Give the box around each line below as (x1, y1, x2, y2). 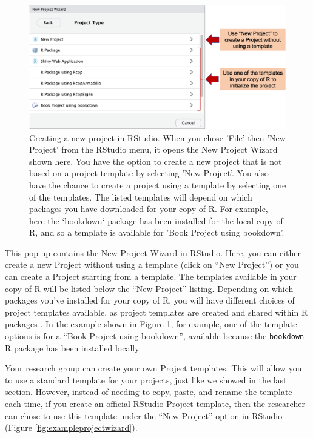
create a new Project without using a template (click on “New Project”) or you (5, 258, 299, 271)
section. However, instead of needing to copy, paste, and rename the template (5, 385, 292, 398)
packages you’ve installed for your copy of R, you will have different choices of (5, 294, 295, 307)
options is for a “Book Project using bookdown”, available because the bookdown (5, 330, 305, 342)
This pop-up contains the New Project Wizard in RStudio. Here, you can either (5, 246, 301, 259)
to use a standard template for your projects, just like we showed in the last (5, 373, 287, 386)
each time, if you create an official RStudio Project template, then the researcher (5, 397, 305, 410)
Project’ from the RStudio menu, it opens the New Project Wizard (29, 143, 278, 156)
